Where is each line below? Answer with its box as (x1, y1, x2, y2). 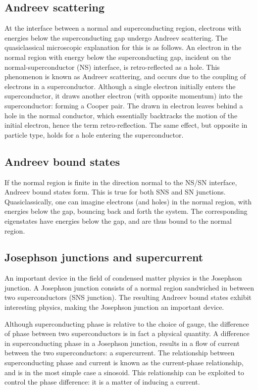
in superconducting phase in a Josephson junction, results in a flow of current (4, 338, 240, 348)
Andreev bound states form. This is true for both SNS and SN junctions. (4, 187, 226, 197)
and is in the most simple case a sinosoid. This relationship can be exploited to (4, 367, 244, 377)
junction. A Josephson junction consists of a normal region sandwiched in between (4, 282, 254, 292)
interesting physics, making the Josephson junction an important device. (4, 302, 224, 312)
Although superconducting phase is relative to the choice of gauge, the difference (4, 318, 249, 329)
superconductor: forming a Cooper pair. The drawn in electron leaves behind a (4, 100, 243, 110)
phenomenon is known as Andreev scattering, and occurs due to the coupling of (4, 71, 246, 82)
